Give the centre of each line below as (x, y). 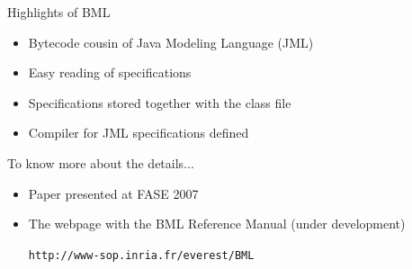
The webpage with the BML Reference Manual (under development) (217, 224)
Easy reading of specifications (110, 72)
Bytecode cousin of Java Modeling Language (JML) (171, 42)
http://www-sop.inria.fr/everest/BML (141, 255)
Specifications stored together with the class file (160, 102)
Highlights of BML (59, 12)
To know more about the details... (101, 162)
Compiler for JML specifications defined (139, 133)
